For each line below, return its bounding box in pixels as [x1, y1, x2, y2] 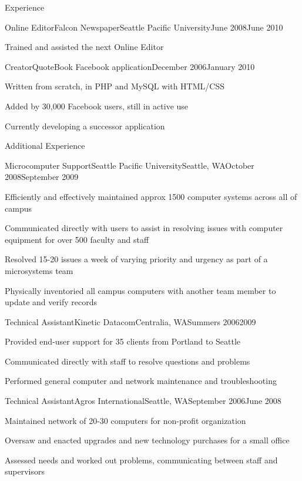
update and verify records [5, 296, 97, 308]
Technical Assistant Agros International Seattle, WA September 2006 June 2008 [5, 395, 281, 407]
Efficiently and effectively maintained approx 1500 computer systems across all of [5, 190, 297, 202]
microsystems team [5, 264, 73, 276]
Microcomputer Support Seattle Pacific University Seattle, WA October [5, 159, 254, 171]
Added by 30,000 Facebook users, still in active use [5, 99, 189, 112]
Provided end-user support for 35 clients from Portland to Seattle [5, 335, 241, 348]
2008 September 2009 [5, 171, 79, 183]
